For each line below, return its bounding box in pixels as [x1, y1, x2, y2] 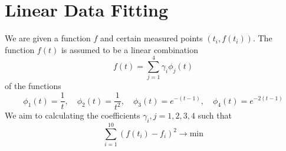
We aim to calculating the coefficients [5, 109, 140, 122]
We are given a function [5, 32, 91, 44]
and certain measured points [100, 32, 203, 44]
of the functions [5, 80, 61, 92]
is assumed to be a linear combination [61, 43, 198, 55]
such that [198, 109, 232, 122]
